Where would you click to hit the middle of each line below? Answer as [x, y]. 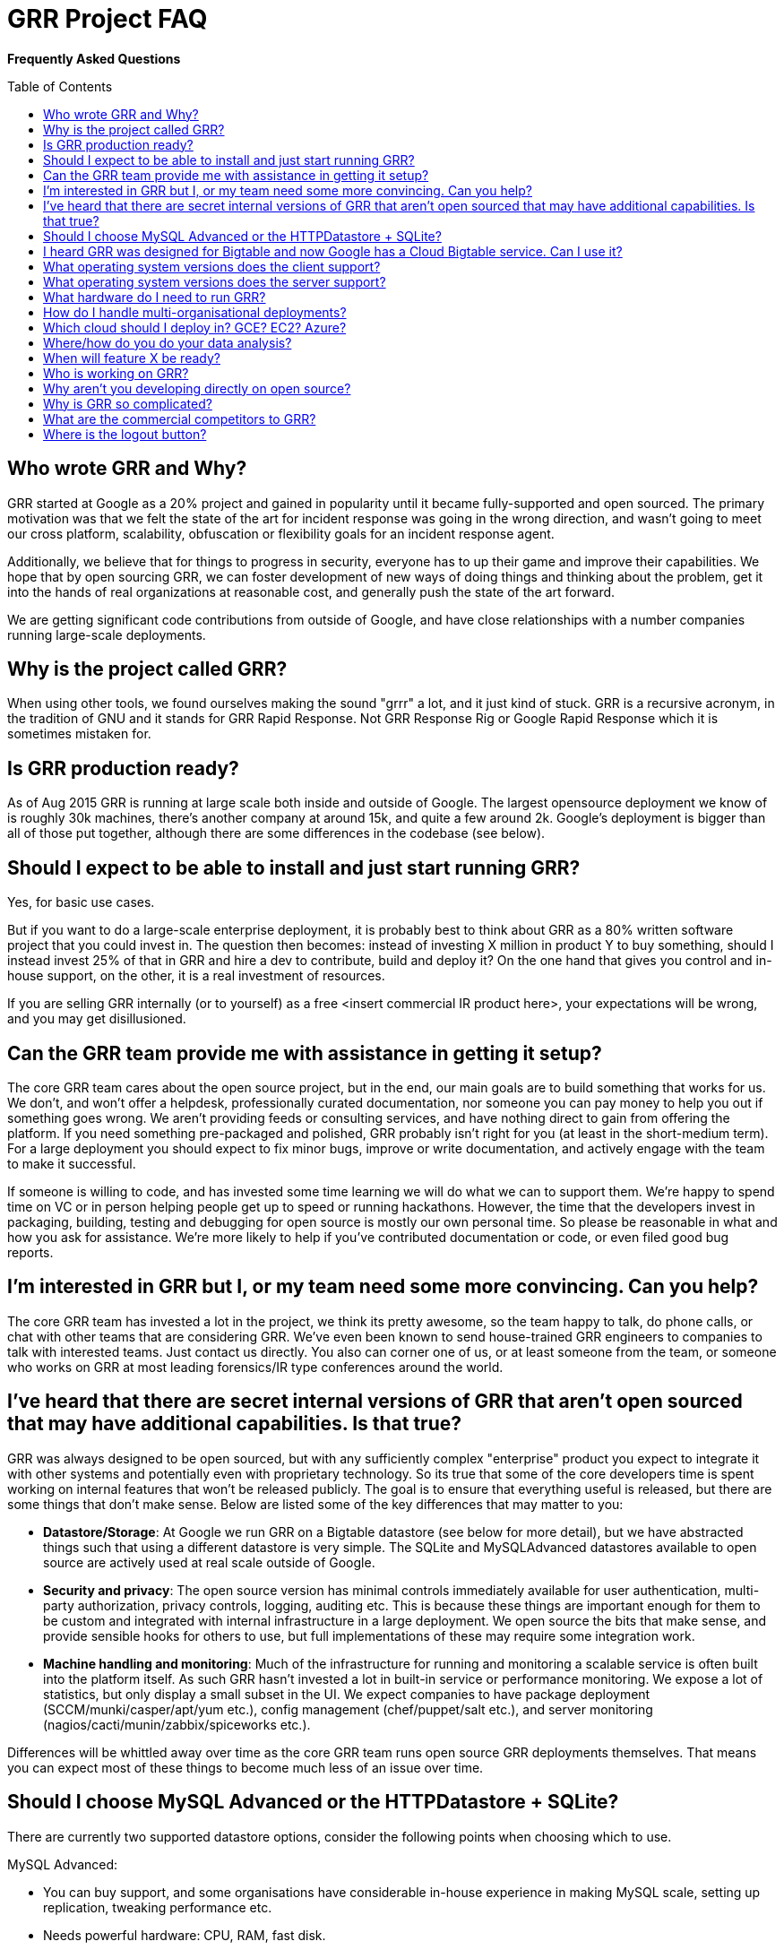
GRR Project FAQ [108, 19]
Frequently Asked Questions [94, 58]
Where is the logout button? [125, 434]
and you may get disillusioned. [97, 1019]
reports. [30, 1252]
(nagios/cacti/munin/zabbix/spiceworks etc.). [177, 1724]
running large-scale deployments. [107, 634]
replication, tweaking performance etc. [158, 1907]
